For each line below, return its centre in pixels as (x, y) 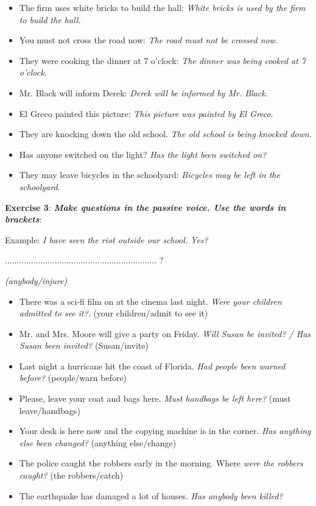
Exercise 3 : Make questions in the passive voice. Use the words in (146, 207)
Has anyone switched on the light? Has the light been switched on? (143, 154)
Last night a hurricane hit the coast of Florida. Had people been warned (152, 365)
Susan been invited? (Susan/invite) (84, 345)
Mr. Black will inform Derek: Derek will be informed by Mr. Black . (143, 92)
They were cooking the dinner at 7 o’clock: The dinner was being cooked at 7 (163, 60)
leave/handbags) (50, 410)
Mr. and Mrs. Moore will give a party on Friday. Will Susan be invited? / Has (165, 333)
